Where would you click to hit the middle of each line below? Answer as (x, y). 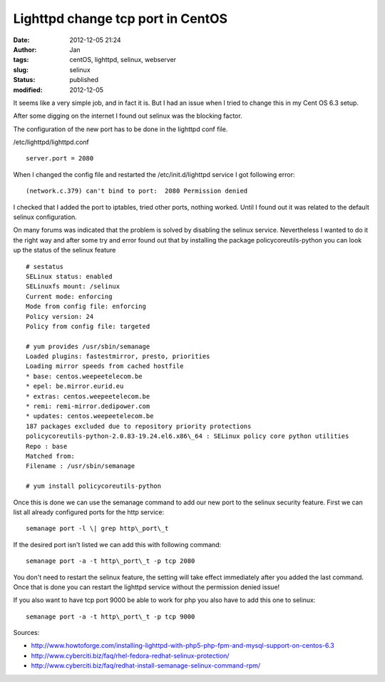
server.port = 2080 (60, 158)
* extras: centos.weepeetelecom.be (88, 396)
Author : (25, 49)
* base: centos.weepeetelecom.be (84, 376)
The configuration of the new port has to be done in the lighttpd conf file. (120, 129)
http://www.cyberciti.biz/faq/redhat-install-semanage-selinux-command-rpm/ (146, 666)
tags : (21, 60)
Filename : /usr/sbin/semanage (81, 466)
